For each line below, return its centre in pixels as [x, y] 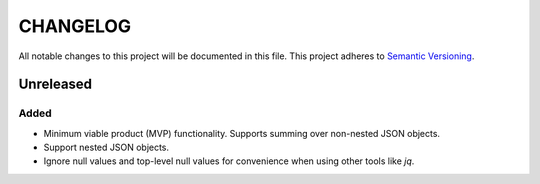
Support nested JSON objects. [106, 147]
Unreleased [55, 84]
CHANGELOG [75, 26]
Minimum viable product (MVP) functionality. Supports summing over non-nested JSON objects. [241, 133]
